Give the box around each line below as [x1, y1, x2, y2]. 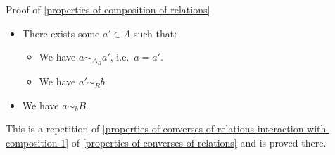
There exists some [22, 25, 100, 40]
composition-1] [6, 135, 69, 149]
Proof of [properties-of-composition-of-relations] [6, 2, 210, 16]
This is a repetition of [6, 121, 100, 136]
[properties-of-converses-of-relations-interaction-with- [102, 121, 329, 136]
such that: [133, 25, 177, 40]
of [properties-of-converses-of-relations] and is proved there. [71, 135, 327, 149]
